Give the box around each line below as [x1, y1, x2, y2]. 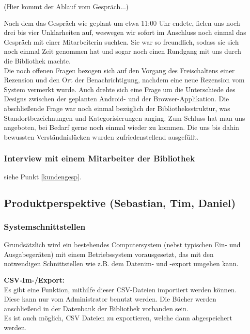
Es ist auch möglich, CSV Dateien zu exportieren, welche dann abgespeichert [4, 313, 233, 323]
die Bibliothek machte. [4, 55, 71, 65]
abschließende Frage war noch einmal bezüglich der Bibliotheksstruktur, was [4, 103, 230, 113]
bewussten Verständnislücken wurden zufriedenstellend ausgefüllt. [4, 131, 199, 142]
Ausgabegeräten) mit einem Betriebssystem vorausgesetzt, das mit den [4, 249, 214, 259]
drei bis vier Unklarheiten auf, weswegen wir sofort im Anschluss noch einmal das [4, 27, 246, 37]
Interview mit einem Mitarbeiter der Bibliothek [4, 152, 195, 164]
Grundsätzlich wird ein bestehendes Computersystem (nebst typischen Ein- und [4, 239, 241, 250]
